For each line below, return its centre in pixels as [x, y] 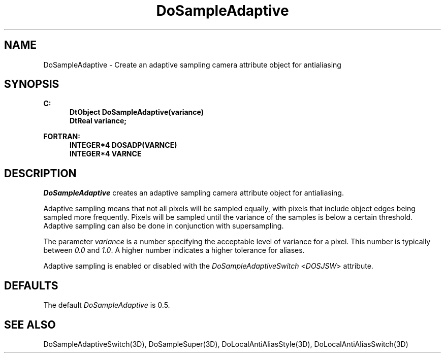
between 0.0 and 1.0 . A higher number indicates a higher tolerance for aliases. [174, 250]
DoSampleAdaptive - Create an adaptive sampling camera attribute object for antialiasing [192, 64]
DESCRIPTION [40, 173]
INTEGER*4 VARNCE [106, 154]
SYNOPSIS [32, 84]
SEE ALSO [30, 324]
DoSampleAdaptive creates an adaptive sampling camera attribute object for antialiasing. [194, 193]
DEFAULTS [31, 285]
